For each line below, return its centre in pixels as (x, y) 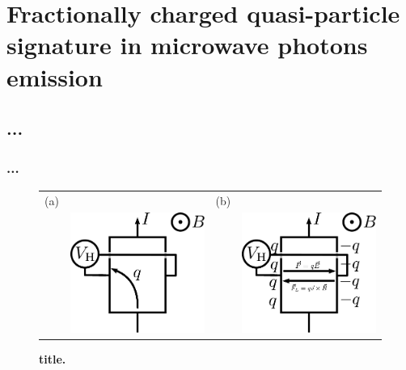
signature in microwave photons (187, 45)
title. (53, 359)
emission (55, 76)
